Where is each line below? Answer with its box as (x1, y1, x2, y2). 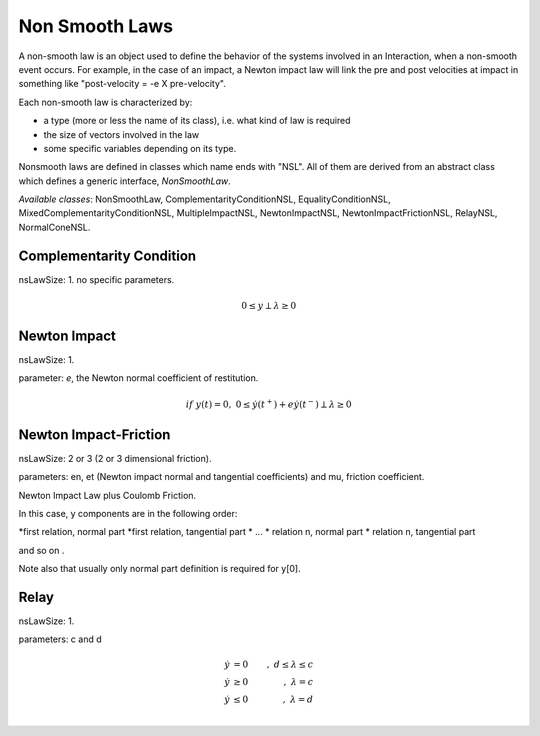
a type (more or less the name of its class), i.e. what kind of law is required (43, 115, 351, 127)
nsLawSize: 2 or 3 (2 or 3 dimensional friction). (18, 452, 212, 464)
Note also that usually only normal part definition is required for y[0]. (18, 563, 302, 575)
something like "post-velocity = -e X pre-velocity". (18, 78, 227, 90)
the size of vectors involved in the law (43, 128, 200, 140)
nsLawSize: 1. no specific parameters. (18, 273, 175, 285)
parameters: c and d (18, 633, 102, 645)
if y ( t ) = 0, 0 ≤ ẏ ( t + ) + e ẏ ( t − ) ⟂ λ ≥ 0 (185, 396, 352, 410)
